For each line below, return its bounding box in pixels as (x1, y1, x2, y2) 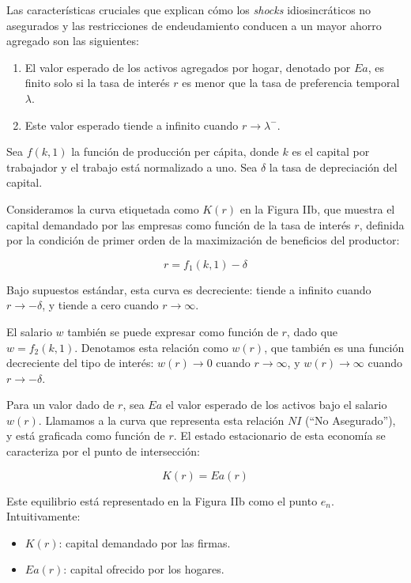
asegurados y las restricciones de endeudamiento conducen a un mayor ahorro (6, 17, 382, 33)
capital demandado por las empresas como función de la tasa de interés (6, 216, 351, 233)
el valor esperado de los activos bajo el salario (165, 396, 387, 413)
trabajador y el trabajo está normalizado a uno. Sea (6, 158, 258, 175)
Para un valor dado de (6, 396, 115, 413)
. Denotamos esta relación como (74, 339, 228, 355)
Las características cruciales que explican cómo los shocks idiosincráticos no (6, 2, 371, 17)
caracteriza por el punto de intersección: (6, 443, 200, 460)
